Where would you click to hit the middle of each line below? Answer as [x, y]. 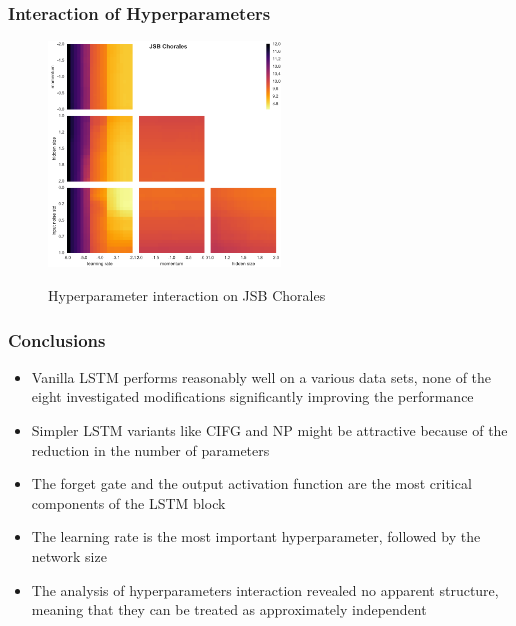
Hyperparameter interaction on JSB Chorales [187, 295]
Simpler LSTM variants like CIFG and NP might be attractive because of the [269, 430]
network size [69, 556]
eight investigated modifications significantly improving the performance [252, 396]
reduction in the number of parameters [150, 449]
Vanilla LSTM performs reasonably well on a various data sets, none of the [261, 376]
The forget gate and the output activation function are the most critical [251, 483]
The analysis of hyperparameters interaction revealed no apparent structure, [265, 589]
